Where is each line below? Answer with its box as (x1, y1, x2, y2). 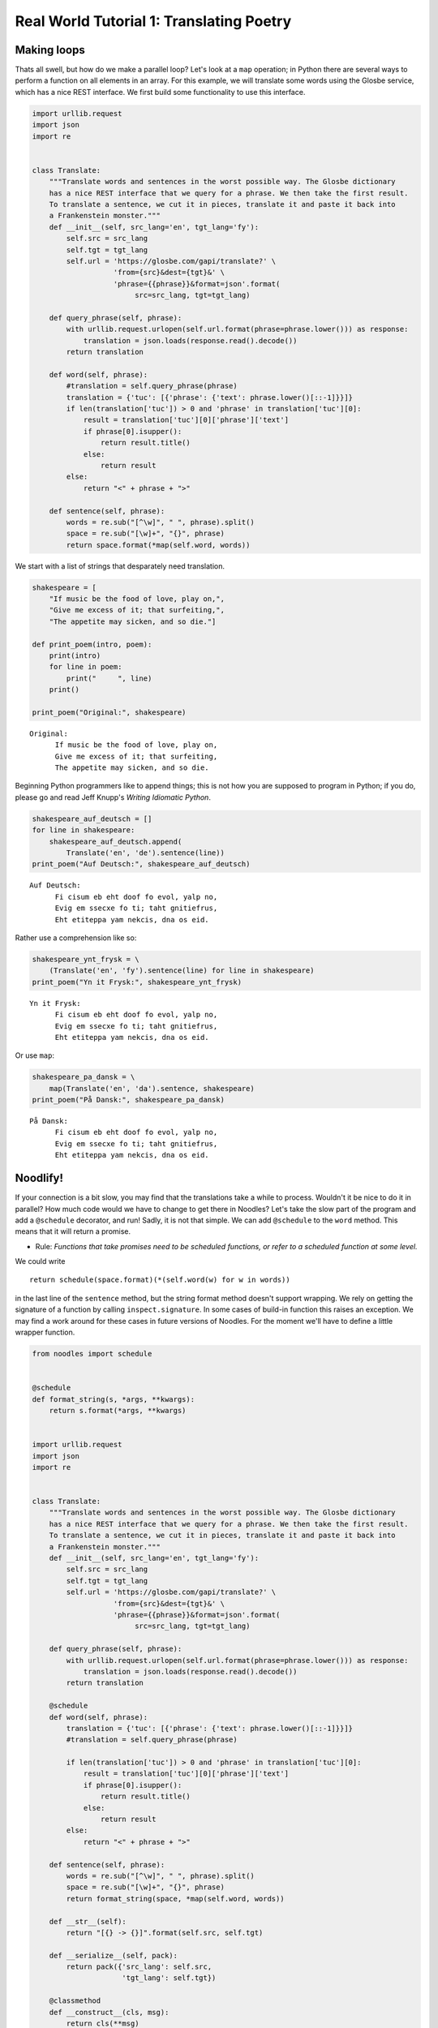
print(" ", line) (66, 673, 152, 683)
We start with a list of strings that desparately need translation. (15, 561, 225, 571)
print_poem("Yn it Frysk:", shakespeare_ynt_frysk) (32, 977, 243, 986)
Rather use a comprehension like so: (15, 933, 137, 943)
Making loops (15, 43, 85, 57)
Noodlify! (15, 1171, 64, 1185)
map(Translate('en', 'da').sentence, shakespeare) (49, 1084, 255, 1093)
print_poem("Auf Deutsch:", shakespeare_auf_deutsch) (32, 860, 251, 869)
